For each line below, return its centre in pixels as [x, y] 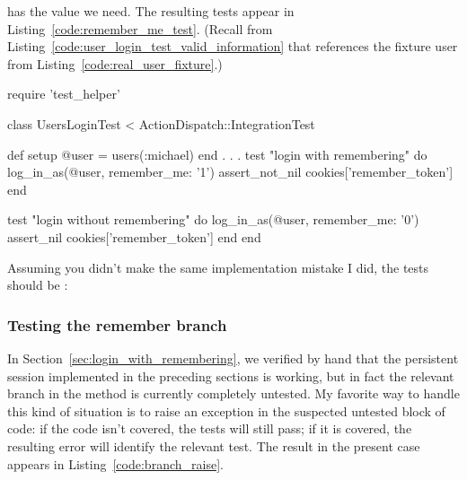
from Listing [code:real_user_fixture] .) [115, 63]
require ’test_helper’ [64, 94]
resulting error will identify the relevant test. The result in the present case [214, 445]
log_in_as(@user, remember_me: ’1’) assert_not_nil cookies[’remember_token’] [230, 172]
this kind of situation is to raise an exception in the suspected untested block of [226, 410]
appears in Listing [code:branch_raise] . [115, 463]
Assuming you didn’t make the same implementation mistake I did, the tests [218, 267]
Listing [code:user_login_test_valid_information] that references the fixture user [233, 46]
